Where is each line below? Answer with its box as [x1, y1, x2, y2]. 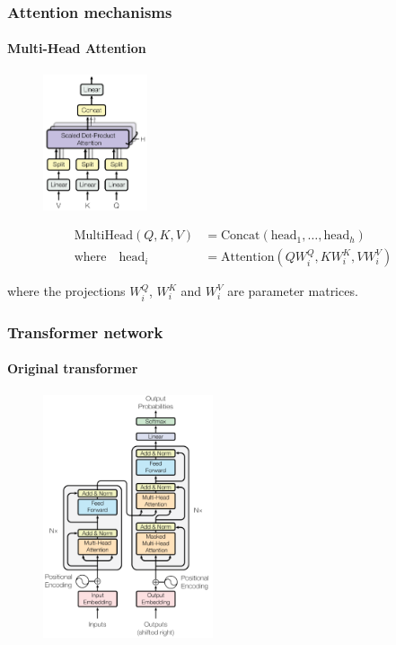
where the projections [7, 282, 126, 300]
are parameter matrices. [227, 282, 358, 300]
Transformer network [7, 320, 163, 343]
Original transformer [7, 359, 138, 378]
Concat [220, 229, 260, 243]
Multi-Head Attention [7, 39, 146, 58]
